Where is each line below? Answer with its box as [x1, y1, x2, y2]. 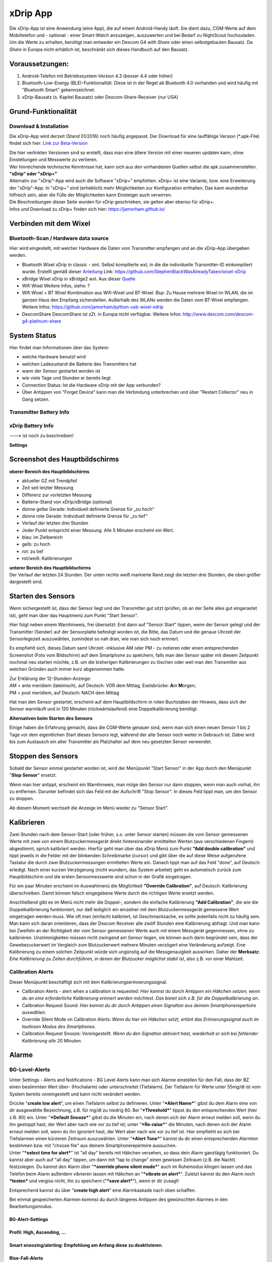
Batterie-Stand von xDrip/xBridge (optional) [22, 499, 113, 505]
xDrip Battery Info [9, 422, 54, 429]
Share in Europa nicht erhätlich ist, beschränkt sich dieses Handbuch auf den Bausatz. [9, 46, 189, 52]
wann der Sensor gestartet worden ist [22, 368, 101, 374]
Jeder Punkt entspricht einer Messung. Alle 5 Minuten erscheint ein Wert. [22, 527, 174, 533]
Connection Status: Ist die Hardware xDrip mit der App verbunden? [22, 382, 161, 388]
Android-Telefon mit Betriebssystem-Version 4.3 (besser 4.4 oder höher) [22, 73, 173, 79]
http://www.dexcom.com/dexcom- [182, 311, 254, 317]
